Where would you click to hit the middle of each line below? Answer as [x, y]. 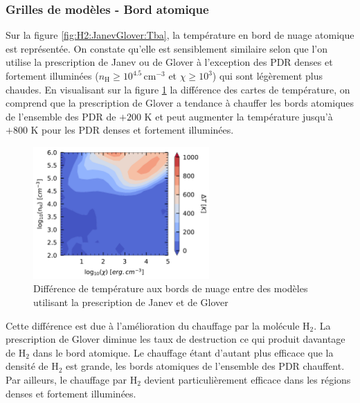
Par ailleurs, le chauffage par [66, 379]
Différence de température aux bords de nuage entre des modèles [171, 288]
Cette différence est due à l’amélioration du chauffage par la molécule [153, 325]
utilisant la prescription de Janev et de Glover [131, 302]
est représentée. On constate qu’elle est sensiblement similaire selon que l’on [166, 48]
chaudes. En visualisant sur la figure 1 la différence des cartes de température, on [178, 89]
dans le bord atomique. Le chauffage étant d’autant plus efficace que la [183, 352]
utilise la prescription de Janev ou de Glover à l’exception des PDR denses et [169, 62]
